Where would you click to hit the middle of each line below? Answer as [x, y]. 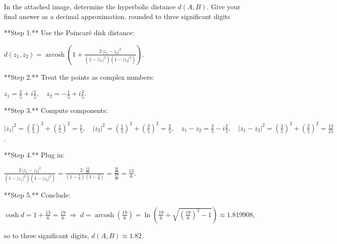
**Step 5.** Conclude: [37, 195]
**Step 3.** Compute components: [56, 110]
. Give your [224, 6]
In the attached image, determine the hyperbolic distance [90, 6]
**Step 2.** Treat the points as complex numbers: [79, 77]
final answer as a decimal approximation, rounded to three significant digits [117, 16]
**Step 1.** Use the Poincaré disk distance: [69, 33]
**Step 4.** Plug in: [34, 155]
